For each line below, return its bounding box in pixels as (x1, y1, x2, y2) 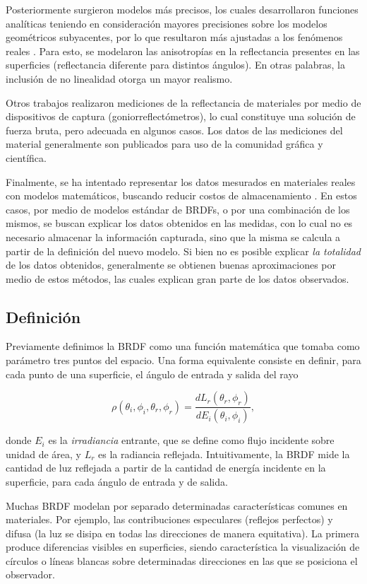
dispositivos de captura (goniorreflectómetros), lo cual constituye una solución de (6, 109, 356, 124)
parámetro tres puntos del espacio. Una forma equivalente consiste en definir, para (6, 353, 361, 368)
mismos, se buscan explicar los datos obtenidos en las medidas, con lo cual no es (6, 216, 353, 230)
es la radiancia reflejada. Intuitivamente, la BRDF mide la (98, 446, 350, 461)
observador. (6, 567, 55, 582)
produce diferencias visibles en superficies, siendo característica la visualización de (6, 539, 360, 554)
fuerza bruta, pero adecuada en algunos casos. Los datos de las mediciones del (6, 122, 343, 137)
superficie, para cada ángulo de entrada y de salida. (6, 474, 228, 489)
